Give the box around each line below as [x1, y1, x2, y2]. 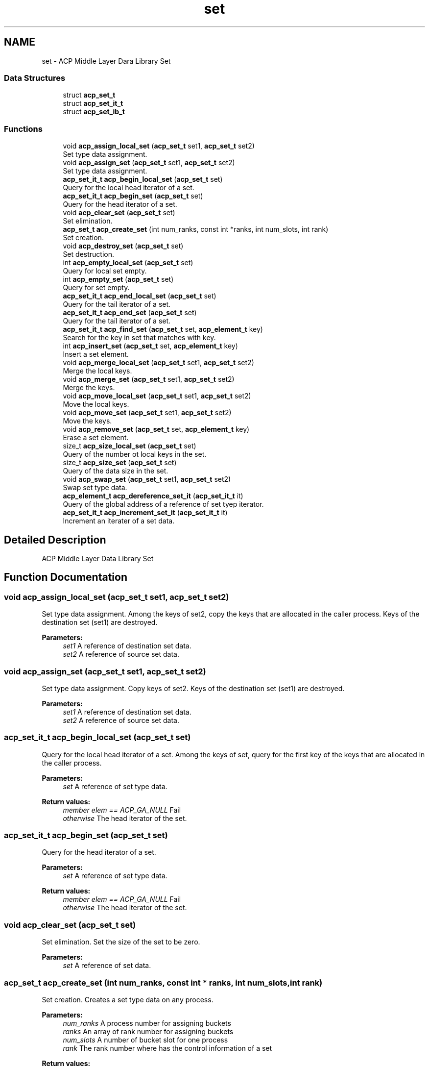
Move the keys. [63, 417, 112, 425]
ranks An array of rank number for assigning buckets [63, 1027, 234, 1036]
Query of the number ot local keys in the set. [63, 450, 207, 459]
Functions [4, 124, 43, 134]
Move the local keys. [63, 400, 129, 409]
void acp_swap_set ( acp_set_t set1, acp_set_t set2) [63, 475, 231, 484]
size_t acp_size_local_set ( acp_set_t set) [63, 442, 196, 450]
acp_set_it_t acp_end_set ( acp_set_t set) [63, 308, 197, 317]
